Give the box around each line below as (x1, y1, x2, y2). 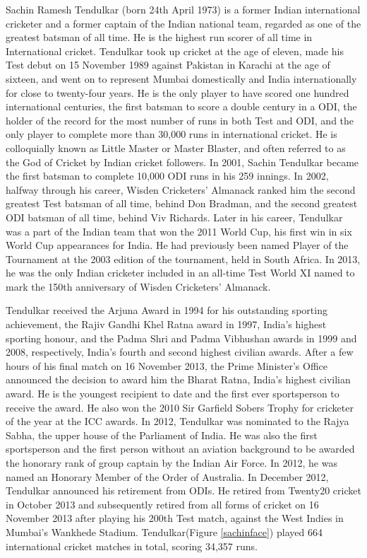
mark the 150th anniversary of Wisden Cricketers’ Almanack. (6, 279, 271, 293)
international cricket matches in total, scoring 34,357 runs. (6, 538, 258, 553)
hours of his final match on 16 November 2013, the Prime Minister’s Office (6, 358, 328, 373)
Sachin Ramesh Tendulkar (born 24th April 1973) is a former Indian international (6, 2, 361, 16)
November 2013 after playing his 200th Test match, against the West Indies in (6, 511, 344, 525)
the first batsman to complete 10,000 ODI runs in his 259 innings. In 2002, (6, 168, 329, 183)
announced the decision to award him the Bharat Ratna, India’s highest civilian (6, 372, 351, 387)
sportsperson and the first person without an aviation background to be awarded (6, 441, 355, 456)
